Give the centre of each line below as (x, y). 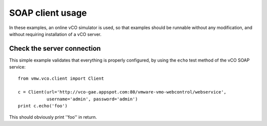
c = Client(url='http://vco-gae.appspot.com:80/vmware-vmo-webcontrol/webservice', (122, 92)
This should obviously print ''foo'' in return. (53, 117)
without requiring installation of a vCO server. (55, 34)
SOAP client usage (48, 13)
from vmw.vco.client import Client (61, 78)
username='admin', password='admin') (92, 99)
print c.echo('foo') (43, 106)
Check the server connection (55, 48)
